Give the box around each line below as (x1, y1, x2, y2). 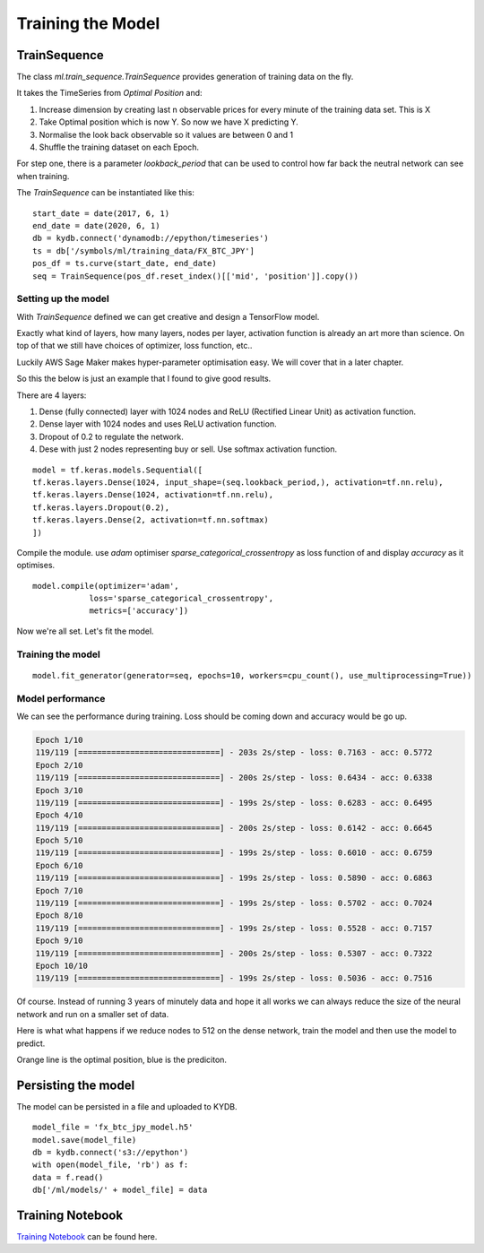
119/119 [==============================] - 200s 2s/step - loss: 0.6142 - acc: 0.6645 (35, 823, 433, 833)
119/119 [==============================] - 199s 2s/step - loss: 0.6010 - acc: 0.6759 (35, 848, 433, 858)
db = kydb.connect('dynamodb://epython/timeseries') (32, 233, 269, 244)
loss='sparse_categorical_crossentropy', (89, 593, 273, 604)
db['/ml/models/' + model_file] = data (32, 1185, 208, 1196)
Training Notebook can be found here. (16, 1231, 158, 1242)
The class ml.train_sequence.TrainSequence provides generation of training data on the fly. (16, 72, 354, 82)
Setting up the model (16, 292, 109, 305)
